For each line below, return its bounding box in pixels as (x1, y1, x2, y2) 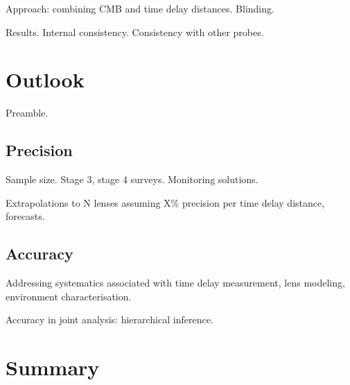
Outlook (6, 65, 85, 94)
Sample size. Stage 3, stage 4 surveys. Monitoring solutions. (6, 172, 259, 187)
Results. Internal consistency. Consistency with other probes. (6, 24, 264, 39)
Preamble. (6, 105, 49, 120)
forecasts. (6, 209, 45, 223)
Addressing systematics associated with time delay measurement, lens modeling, (6, 275, 345, 290)
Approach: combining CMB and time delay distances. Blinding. (6, 1, 274, 15)
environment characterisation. (6, 289, 132, 303)
